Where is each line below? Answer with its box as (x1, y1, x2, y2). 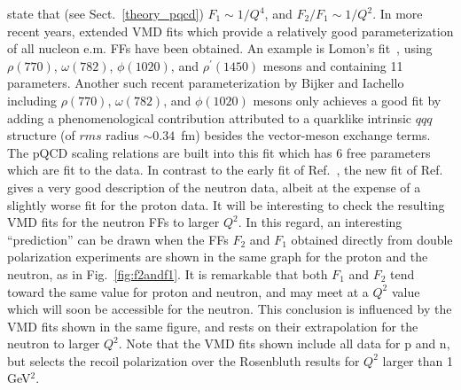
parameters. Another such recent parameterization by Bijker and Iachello (7, 74, 404, 92)
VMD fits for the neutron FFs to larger (7, 213, 220, 231)
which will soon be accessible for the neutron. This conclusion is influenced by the (7, 300, 452, 318)
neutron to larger (7, 334, 100, 353)
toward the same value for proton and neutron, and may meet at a (7, 282, 369, 300)
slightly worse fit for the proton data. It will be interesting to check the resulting (7, 195, 445, 214)
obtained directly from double (291, 230, 453, 248)
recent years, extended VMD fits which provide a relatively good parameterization (7, 21, 454, 40)
